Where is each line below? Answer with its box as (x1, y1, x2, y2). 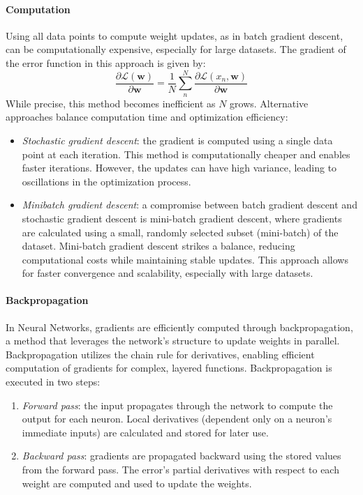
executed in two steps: (6, 374, 101, 389)
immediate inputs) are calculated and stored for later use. (22, 425, 269, 439)
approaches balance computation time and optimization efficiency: (6, 109, 288, 124)
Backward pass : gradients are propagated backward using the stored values (22, 448, 341, 463)
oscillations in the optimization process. (22, 174, 191, 188)
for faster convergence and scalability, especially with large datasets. (22, 266, 313, 280)
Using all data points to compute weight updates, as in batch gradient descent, (6, 28, 343, 43)
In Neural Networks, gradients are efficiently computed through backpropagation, (6, 319, 353, 334)
